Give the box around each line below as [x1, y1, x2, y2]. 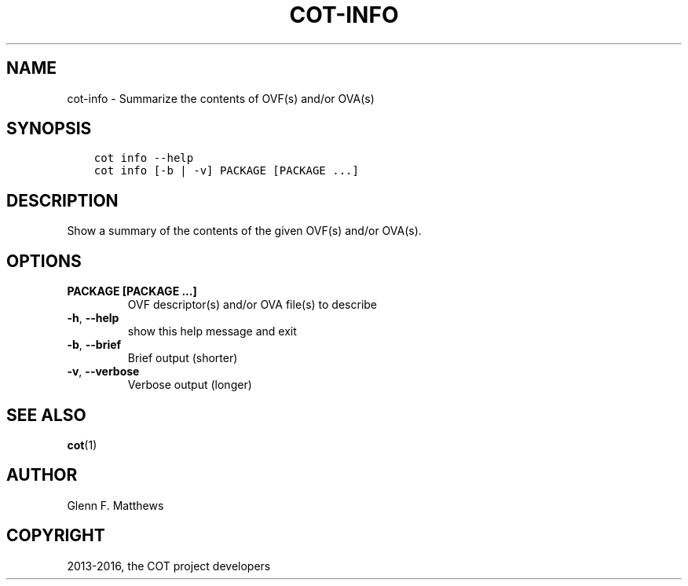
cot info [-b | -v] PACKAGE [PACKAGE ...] [93, 164, 359, 178]
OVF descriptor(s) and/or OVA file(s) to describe [127, 298, 378, 312]
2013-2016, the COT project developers [67, 559, 271, 573]
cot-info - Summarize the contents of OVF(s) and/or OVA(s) [67, 91, 375, 105]
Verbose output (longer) [127, 378, 252, 392]
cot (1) [67, 438, 97, 452]
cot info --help [93, 152, 194, 165]
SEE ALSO [6, 405, 86, 425]
